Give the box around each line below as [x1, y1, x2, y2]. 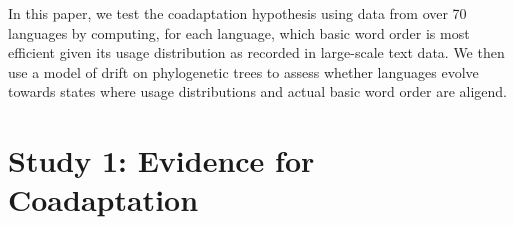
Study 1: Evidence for [8, 140, 315, 181]
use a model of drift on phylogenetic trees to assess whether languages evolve [8, 61, 479, 82]
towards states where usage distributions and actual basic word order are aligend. [8, 81, 507, 102]
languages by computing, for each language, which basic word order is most [8, 22, 470, 43]
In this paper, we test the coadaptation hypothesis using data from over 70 [8, 3, 467, 23]
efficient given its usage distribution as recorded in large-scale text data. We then [8, 42, 505, 63]
